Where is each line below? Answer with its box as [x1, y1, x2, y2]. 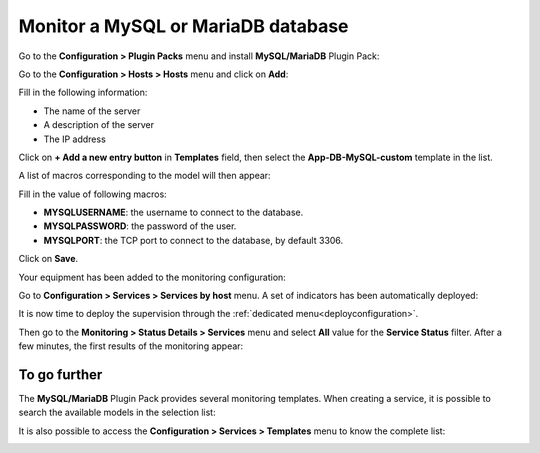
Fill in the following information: [18, 86, 148, 99]
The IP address [43, 133, 107, 145]
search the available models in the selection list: [18, 406, 216, 419]
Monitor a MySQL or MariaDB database [18, 15, 349, 37]
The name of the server [43, 105, 141, 117]
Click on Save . [18, 253, 79, 265]
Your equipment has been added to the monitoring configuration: [18, 271, 287, 283]
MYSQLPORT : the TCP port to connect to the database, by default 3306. [43, 234, 344, 246]
